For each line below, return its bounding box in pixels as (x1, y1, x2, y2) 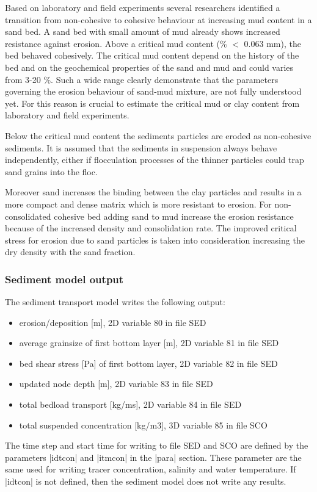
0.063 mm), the (244, 37, 301, 49)
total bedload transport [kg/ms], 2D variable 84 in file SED (19, 398, 242, 411)
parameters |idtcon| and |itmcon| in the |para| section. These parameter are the (5, 450, 302, 463)
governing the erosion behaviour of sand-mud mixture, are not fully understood (5, 85, 302, 98)
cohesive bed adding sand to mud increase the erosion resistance (54, 209, 294, 222)
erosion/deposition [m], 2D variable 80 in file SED (19, 316, 206, 328)
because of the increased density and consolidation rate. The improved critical (5, 222, 297, 234)
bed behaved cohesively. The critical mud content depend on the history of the (5, 49, 299, 62)
